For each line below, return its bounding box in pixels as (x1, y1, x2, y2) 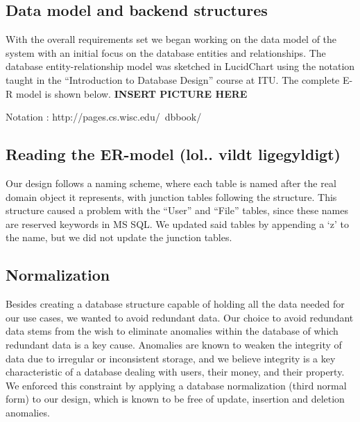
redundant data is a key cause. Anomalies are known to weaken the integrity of (6, 337, 342, 351)
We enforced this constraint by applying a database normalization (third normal (6, 378, 347, 392)
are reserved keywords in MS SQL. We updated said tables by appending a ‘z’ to (6, 216, 349, 231)
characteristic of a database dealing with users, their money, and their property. (6, 364, 345, 379)
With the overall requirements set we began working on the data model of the (6, 32, 337, 46)
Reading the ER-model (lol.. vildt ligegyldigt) (6, 143, 341, 165)
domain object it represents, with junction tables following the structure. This (6, 189, 337, 204)
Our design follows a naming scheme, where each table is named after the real (6, 175, 336, 190)
